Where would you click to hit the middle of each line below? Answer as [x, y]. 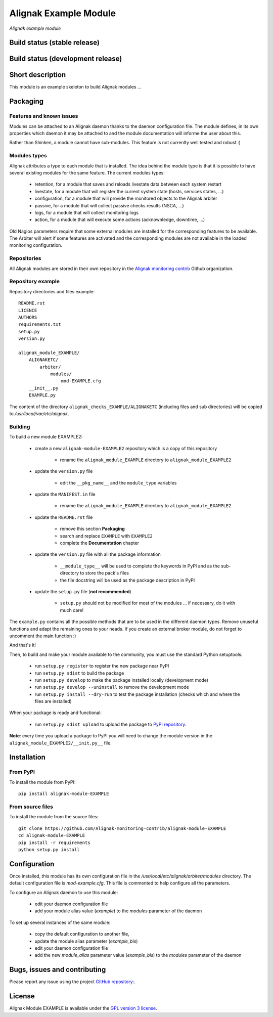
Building [20, 426]
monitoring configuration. [36, 245]
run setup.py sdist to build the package [79, 673]
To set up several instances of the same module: [60, 922]
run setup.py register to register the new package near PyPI [102, 666]
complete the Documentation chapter [99, 543]
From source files [31, 807]
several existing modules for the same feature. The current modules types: [87, 172]
